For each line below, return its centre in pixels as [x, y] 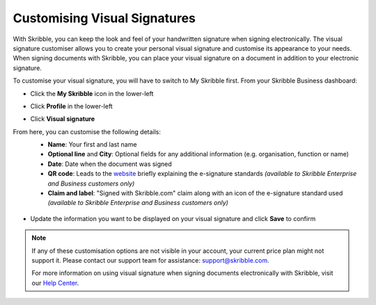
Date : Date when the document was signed [110, 164]
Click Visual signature [63, 119]
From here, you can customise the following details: [87, 131]
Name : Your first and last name [92, 145]
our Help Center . [55, 283]
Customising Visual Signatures [104, 18]
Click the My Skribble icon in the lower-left [92, 93]
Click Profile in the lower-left [71, 106]
